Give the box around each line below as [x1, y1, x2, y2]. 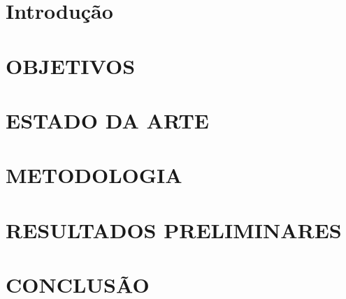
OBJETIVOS [6, 51, 136, 80]
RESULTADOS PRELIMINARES [6, 215, 342, 244]
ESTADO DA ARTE [6, 105, 209, 134]
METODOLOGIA [6, 161, 182, 189]
